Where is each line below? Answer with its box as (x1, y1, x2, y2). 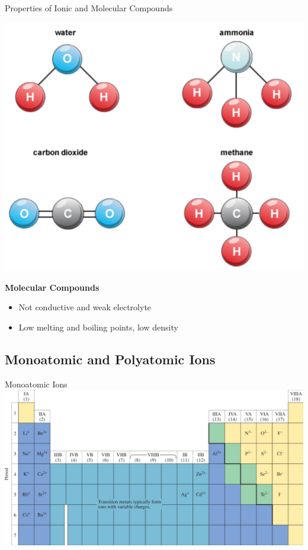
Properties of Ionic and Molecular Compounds (5, 2, 173, 14)
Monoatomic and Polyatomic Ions (5, 350, 216, 368)
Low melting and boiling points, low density (18, 321, 178, 333)
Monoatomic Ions (5, 377, 68, 390)
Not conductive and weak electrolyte (18, 301, 152, 313)
